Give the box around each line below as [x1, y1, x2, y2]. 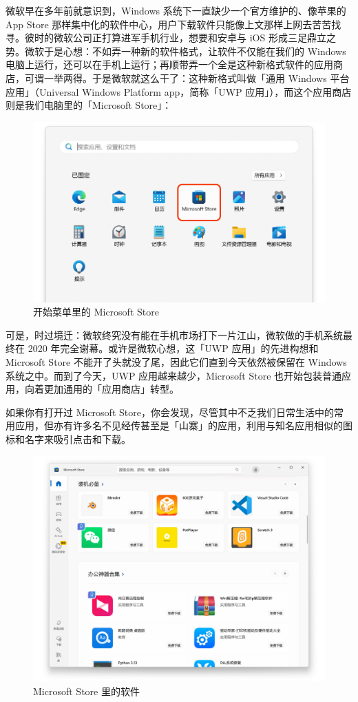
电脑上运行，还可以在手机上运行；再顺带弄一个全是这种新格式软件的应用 [6, 57, 333, 72]
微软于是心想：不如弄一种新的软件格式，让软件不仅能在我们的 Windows [24, 43, 346, 58]
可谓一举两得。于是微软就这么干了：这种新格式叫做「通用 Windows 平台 [24, 70, 350, 85]
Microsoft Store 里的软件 [33, 684, 140, 699]
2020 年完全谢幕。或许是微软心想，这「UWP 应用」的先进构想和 [28, 341, 319, 355]
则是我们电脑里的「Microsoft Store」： [6, 98, 172, 112]
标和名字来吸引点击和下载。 [6, 431, 131, 446]
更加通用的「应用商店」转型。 [43, 382, 179, 396]
